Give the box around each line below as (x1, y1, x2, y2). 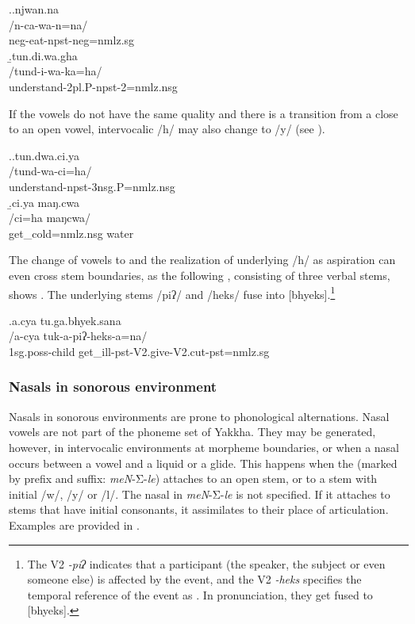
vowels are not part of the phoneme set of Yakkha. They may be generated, (9, 423, 376, 440)
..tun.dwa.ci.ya (9, 147, 80, 163)
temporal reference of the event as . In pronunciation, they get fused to (27, 586, 373, 603)
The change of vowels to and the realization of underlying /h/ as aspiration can (9, 251, 396, 268)
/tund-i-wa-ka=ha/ (9, 63, 102, 79)
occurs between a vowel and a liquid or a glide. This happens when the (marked (9, 454, 398, 471)
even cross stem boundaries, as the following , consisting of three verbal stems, (9, 266, 390, 283)
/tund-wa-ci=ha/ (9, 163, 92, 179)
